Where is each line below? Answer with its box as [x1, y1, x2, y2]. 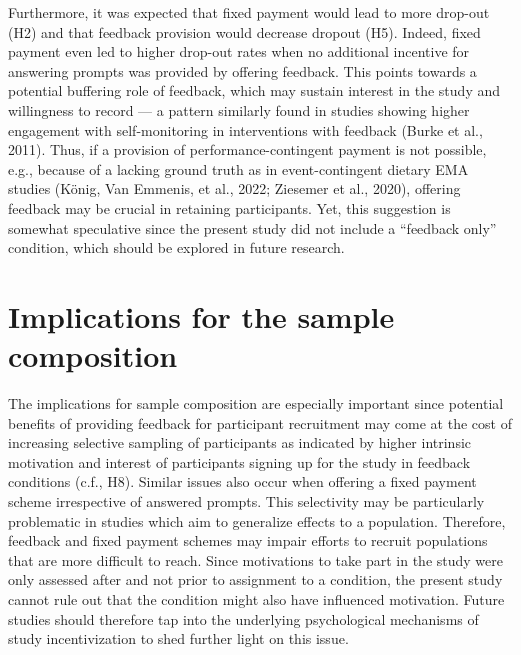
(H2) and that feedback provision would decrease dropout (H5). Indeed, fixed [8, 21, 481, 42]
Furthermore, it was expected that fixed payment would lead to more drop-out [8, 2, 490, 22]
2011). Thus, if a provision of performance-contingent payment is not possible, [8, 139, 487, 160]
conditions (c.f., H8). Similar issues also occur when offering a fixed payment [8, 471, 477, 492]
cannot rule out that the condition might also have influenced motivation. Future [8, 588, 505, 609]
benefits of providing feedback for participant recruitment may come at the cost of [8, 412, 512, 433]
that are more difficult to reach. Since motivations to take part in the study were [8, 549, 503, 570]
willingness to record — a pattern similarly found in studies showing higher [8, 99, 470, 120]
